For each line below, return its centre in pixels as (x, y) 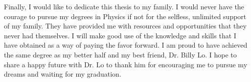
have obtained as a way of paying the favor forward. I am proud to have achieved (126, 45)
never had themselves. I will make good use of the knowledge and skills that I (120, 35)
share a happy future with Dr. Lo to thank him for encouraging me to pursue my (126, 64)
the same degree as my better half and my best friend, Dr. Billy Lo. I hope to (120, 54)
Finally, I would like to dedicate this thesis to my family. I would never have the (124, 6)
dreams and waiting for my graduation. (63, 74)
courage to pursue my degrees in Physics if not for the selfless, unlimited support (125, 16)
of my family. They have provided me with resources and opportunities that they (125, 26)
